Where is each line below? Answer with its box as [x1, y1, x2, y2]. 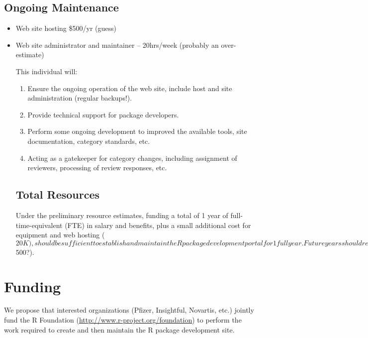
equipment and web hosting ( [15, 229, 105, 240]
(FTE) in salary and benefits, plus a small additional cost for [65, 220, 251, 230]
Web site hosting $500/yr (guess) [15, 23, 116, 33]
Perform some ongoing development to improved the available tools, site [27, 126, 247, 136]
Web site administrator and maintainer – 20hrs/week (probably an [15, 39, 219, 50]
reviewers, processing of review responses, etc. [27, 162, 167, 173]
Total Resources [15, 187, 100, 202]
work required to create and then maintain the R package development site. [4, 324, 235, 335]
